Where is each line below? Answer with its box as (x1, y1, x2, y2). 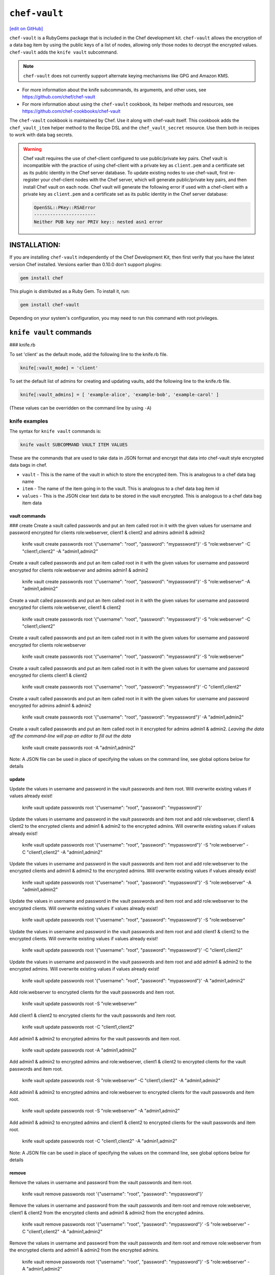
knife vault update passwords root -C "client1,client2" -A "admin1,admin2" (22, 1138, 178, 1144)
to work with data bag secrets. (9, 132, 73, 138)
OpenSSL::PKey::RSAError (34, 205, 96, 210)
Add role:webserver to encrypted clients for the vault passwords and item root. (9, 989, 175, 995)
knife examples (9, 417, 48, 424)
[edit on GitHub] (9, 25, 43, 32)
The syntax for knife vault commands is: (9, 428, 101, 434)
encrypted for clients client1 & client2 (9, 672, 88, 678)
